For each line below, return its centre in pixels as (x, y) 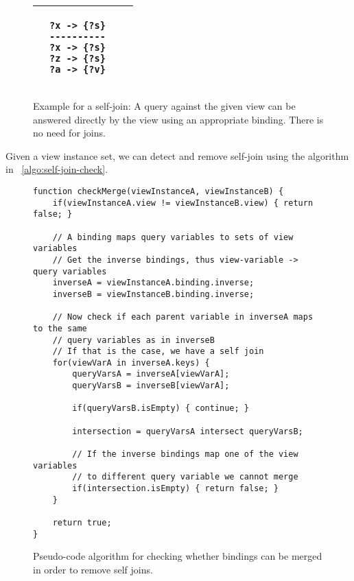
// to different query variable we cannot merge (185, 477)
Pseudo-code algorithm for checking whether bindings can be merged (178, 556)
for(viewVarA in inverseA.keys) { (131, 363)
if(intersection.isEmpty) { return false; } (175, 489)
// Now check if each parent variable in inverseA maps (183, 317)
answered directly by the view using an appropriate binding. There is (178, 119)
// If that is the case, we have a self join (158, 352)
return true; (82, 523)
